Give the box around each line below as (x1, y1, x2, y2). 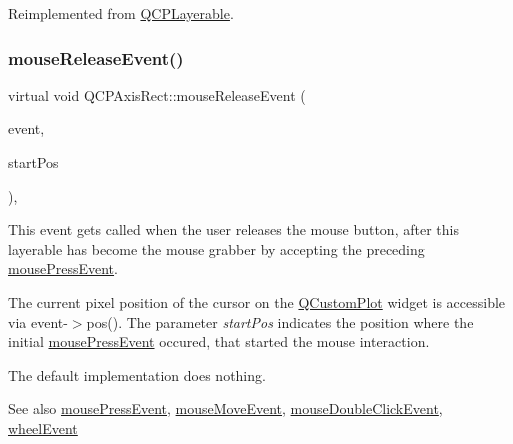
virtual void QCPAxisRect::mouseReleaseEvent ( (8, 84, 306, 105)
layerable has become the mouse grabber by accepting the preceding (8, 238, 425, 259)
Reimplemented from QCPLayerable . (8, 3, 234, 23)
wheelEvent (8, 417, 78, 438)
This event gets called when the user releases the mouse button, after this (8, 219, 459, 240)
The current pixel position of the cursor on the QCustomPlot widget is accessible (8, 291, 506, 312)
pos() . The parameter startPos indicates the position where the (86, 311, 474, 332)
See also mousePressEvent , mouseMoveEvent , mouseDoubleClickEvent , (8, 398, 443, 419)
